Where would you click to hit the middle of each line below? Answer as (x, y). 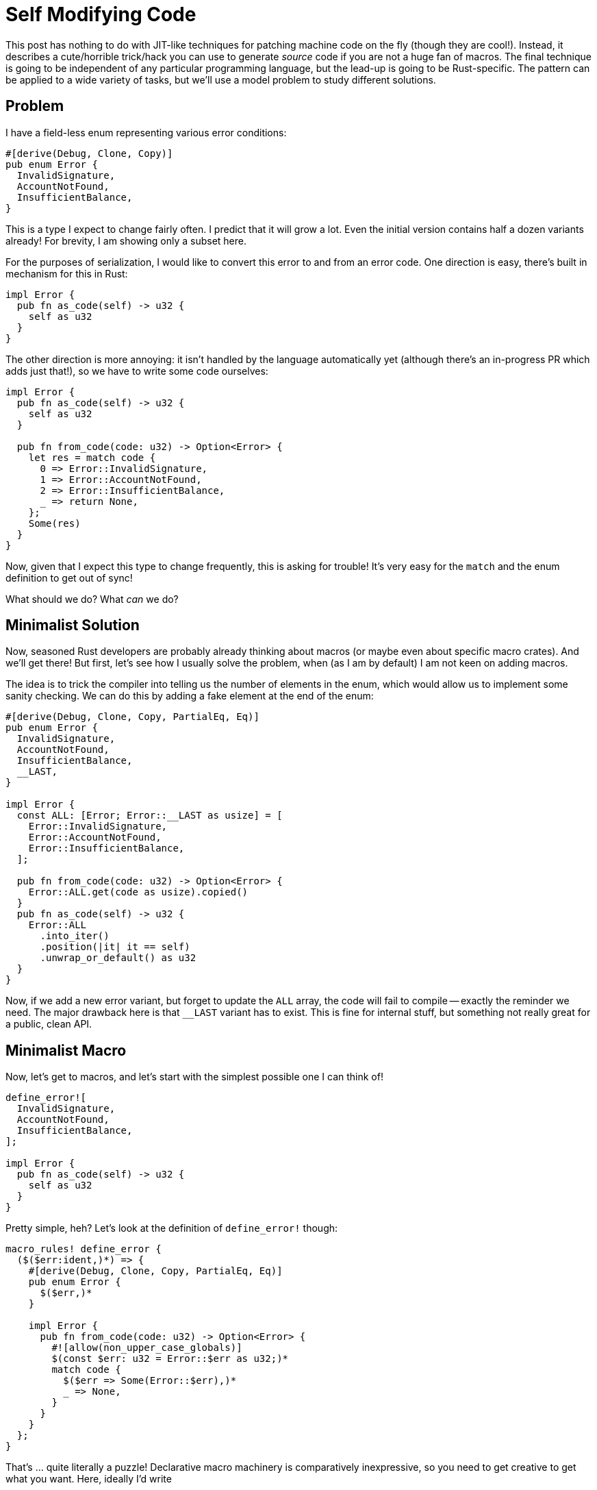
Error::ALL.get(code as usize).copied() (138, 892)
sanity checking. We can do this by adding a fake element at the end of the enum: (190, 696)
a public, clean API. (49, 1024)
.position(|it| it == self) (115, 947)
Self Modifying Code (101, 14)
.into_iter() (75, 936)
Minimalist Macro (66, 1050)
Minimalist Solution (73, 625)
